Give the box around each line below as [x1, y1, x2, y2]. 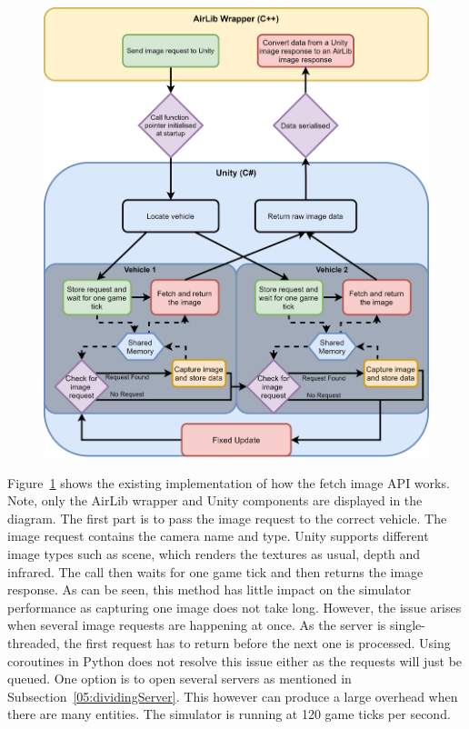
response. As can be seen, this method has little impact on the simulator [7, 580, 412, 599]
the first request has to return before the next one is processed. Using [64, 634, 451, 652]
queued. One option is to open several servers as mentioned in [7, 669, 352, 688]
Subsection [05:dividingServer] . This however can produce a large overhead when [7, 686, 458, 705]
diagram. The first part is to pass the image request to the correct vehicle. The [7, 508, 447, 527]
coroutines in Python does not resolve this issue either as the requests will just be [7, 651, 463, 670]
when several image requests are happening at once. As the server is [7, 615, 386, 634]
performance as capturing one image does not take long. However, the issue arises [7, 597, 462, 616]
